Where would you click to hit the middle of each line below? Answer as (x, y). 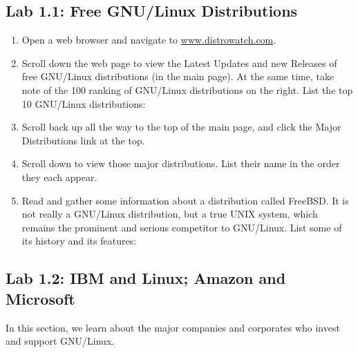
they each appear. (59, 176)
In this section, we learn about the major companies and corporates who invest (173, 327)
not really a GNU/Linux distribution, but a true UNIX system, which (170, 214)
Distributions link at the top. (83, 140)
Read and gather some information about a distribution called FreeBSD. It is (185, 200)
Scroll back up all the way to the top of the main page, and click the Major (181, 127)
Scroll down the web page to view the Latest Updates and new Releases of (179, 63)
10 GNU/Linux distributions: (84, 103)
